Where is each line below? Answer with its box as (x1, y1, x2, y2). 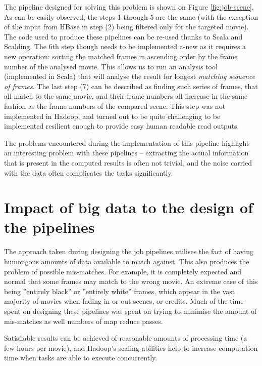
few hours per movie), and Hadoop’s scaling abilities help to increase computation (4, 342, 258, 353)
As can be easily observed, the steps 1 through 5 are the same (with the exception (4, 11, 258, 22)
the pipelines (4, 217, 95, 237)
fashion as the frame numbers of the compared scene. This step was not (4, 100, 226, 111)
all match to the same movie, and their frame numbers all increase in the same (4, 91, 248, 101)
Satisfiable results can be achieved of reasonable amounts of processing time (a (4, 333, 247, 343)
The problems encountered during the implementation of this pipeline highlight (4, 137, 249, 148)
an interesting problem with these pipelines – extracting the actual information (4, 147, 249, 158)
